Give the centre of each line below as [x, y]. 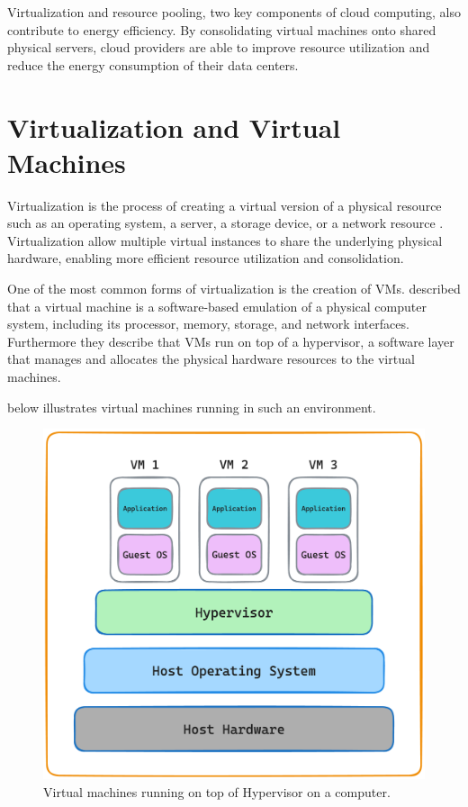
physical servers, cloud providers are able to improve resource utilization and [219, 47]
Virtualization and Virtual [174, 127]
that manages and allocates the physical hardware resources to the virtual [211, 359]
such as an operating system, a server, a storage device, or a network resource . [225, 223]
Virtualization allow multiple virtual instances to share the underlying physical [225, 240]
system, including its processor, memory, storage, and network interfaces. [208, 324]
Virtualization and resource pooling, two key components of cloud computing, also [234, 12]
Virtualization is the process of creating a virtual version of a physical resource [225, 205]
